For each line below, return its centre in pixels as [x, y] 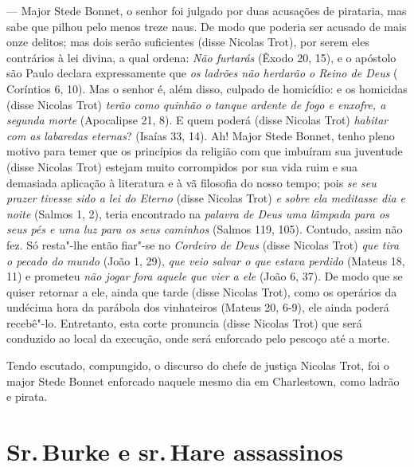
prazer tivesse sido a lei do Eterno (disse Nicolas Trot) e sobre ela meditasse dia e [206, 198]
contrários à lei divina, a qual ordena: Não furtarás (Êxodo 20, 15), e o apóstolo [201, 57]
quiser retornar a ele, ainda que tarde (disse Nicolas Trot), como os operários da [202, 291]
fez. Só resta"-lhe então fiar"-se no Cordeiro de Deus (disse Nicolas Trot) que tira [203, 244]
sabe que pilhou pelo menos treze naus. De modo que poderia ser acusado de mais [207, 26]
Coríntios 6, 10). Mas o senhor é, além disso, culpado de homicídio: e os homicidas [207, 88]
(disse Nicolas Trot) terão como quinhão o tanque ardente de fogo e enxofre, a [196, 104]
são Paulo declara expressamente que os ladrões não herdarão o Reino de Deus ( [202, 73]
